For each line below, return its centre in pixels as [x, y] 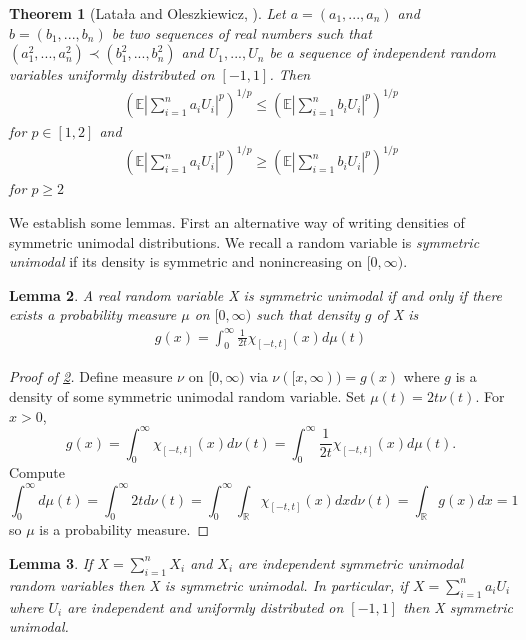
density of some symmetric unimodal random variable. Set [187, 395]
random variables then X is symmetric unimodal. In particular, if [208, 584]
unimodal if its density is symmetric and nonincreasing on [186, 261]
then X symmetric [458, 606]
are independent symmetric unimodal [351, 562]
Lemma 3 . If [51, 562]
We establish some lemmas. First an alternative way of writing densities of [237, 222]
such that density [308, 314]
